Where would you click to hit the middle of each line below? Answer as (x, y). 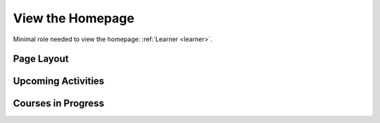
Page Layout (41, 59)
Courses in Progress (59, 104)
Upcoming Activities (59, 81)
